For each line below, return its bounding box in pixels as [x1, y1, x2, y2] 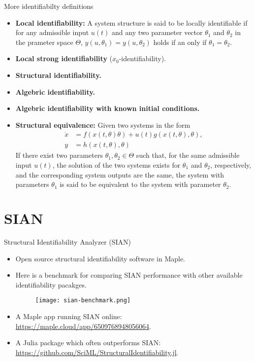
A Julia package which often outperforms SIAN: [15, 337, 161, 348]
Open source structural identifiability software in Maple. [15, 253, 185, 263]
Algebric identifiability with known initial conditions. [15, 103, 200, 113]
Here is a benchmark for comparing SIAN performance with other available [15, 270, 243, 280]
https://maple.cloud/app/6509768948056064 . [15, 321, 151, 331]
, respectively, [210, 160, 252, 170]
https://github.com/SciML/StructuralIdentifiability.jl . [15, 347, 179, 357]
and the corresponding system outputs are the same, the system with [15, 169, 224, 180]
